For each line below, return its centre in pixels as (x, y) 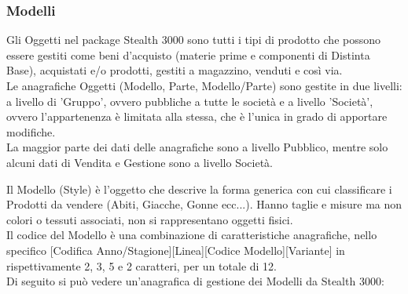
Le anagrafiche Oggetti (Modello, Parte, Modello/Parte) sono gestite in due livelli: (204, 85)
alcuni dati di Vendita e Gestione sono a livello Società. (140, 162)
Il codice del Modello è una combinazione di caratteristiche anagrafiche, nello (192, 235)
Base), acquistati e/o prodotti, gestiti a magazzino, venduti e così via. (175, 70)
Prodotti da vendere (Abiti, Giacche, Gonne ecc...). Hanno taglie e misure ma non (204, 204)
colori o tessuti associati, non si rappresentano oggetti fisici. (150, 219)
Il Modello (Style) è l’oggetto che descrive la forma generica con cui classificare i (199, 189)
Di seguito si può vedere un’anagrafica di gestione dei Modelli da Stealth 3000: (195, 281)
